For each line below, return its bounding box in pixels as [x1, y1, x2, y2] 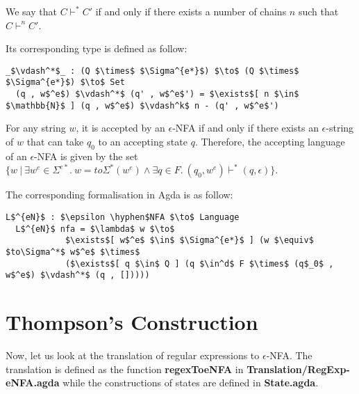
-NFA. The [266, 348, 312, 363]
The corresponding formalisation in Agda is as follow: [6, 187, 233, 202]
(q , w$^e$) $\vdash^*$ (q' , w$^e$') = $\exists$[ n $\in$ [15, 89, 299, 100]
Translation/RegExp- [247, 361, 350, 376]
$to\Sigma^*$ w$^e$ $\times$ [6, 246, 140, 257]
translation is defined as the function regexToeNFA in [6, 361, 244, 376]
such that [298, 4, 339, 18]
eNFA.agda [6, 375, 60, 390]
